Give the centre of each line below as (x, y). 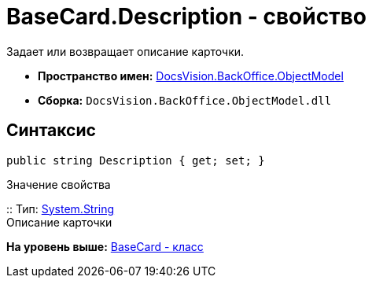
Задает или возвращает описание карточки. (125, 51)
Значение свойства (59, 184)
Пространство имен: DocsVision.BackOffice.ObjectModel (191, 76)
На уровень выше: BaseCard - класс (105, 246)
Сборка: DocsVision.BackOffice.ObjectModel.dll (185, 100)
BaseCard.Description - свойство (186, 17)
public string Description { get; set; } (136, 160)
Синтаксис (51, 131)
